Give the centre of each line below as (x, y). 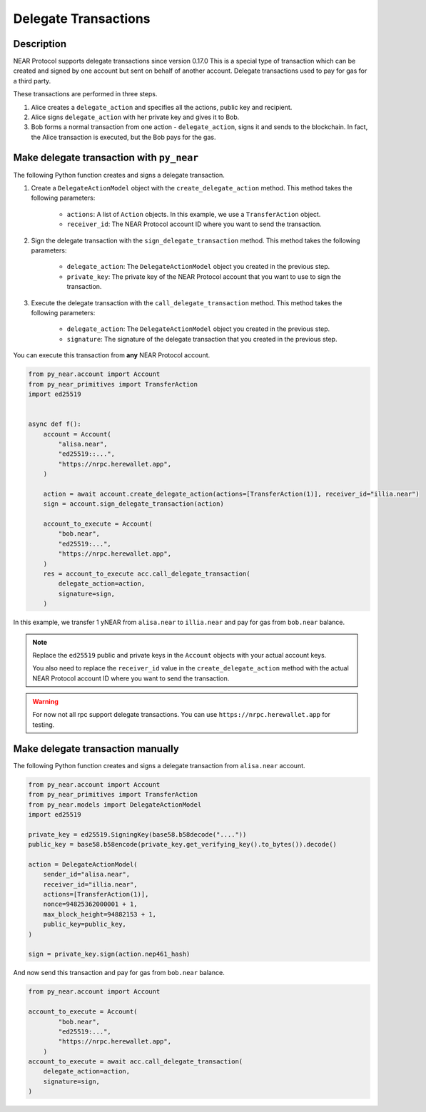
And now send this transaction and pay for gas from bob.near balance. (119, 973)
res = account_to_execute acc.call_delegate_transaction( (147, 573)
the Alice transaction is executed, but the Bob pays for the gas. (123, 137)
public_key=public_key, (85, 924)
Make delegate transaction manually (96, 749)
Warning (45, 702)
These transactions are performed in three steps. (85, 94)
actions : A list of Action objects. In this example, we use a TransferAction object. (194, 214)
